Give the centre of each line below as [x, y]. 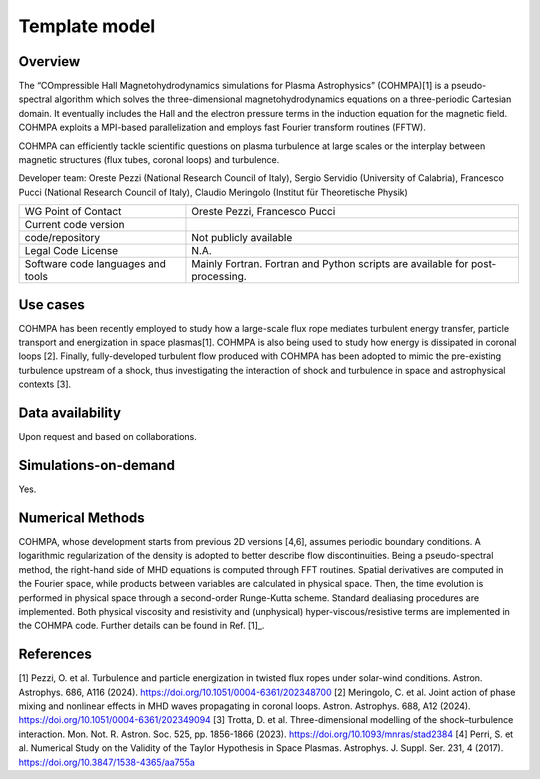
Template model [87, 26]
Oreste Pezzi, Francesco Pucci [263, 212]
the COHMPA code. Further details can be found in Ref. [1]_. [141, 626]
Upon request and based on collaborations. [107, 437]
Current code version [74, 225]
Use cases [51, 304]
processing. [219, 277]
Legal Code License [71, 251]
